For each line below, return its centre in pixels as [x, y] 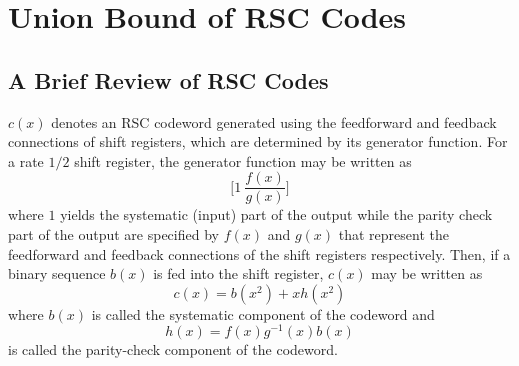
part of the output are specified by [113, 234]
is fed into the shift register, [238, 273]
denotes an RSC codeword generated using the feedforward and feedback [274, 121]
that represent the [393, 234]
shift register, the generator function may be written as [243, 160]
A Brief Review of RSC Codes [168, 79]
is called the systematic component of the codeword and [263, 313]
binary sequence [57, 273]
